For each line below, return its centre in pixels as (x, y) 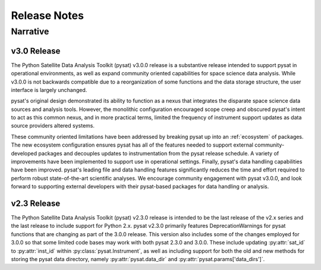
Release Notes (48, 15)
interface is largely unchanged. (49, 90)
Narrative (30, 31)
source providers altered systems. (53, 126)
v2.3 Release (36, 204)
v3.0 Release (36, 51)
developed (24, 153)
